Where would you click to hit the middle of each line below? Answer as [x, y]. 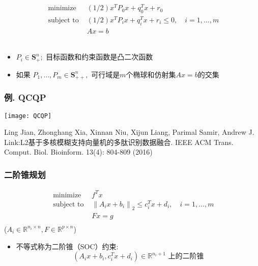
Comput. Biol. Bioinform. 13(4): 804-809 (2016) [78, 152]
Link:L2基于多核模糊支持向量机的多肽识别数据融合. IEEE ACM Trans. [119, 142]
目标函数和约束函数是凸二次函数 [99, 57]
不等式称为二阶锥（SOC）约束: [67, 246]
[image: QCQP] [28, 116]
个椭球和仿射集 [151, 74]
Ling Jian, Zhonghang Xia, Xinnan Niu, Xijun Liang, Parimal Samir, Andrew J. [129, 132]
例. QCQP [25, 97]
